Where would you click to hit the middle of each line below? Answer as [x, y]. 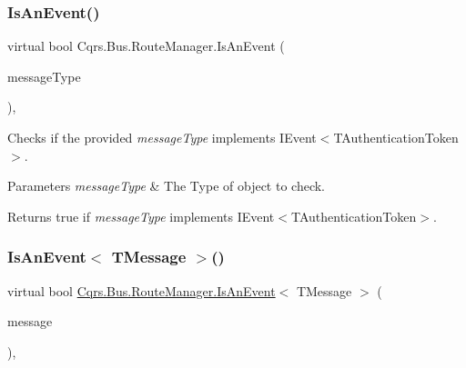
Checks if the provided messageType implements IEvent [162, 137]
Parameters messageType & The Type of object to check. [167, 186]
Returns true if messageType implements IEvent [141, 216]
